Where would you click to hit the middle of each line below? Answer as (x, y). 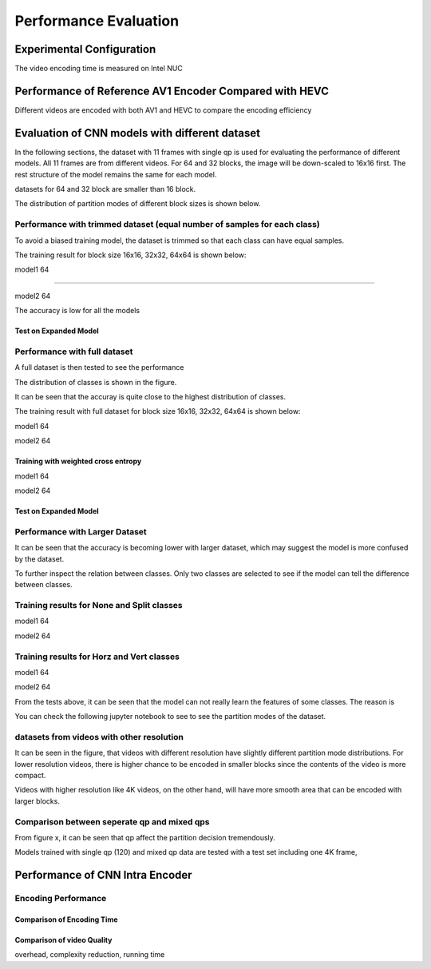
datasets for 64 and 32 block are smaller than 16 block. (105, 189)
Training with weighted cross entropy (78, 461)
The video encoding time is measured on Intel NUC (99, 69)
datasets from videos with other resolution (99, 737)
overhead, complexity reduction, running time (90, 955)
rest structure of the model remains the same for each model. (116, 174)
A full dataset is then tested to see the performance (99, 367)
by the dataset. (40, 558)
